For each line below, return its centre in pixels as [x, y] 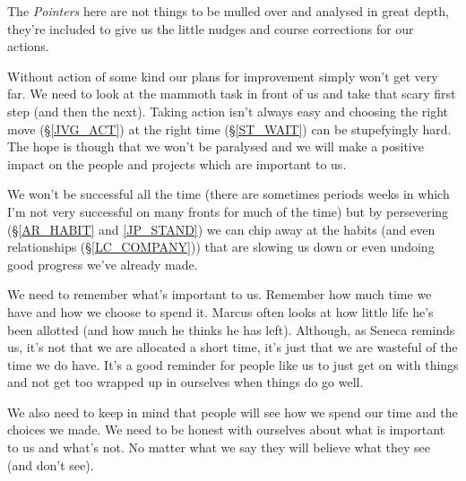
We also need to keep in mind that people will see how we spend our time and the [233, 412]
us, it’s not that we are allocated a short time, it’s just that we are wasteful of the [233, 347]
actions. [28, 46]
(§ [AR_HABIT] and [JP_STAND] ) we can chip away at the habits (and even [221, 229]
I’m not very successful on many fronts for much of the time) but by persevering [228, 211]
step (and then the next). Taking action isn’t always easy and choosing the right [228, 111]
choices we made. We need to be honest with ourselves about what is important [226, 429]
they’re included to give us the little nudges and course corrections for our [211, 28]
